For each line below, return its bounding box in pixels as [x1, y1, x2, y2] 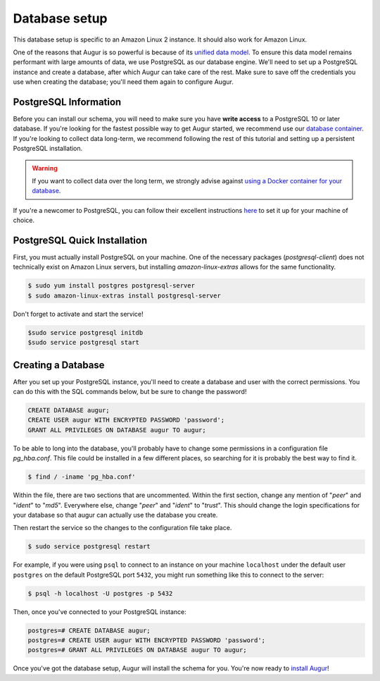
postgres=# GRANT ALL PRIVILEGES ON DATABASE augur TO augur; [27, 646, 247, 654]
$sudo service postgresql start [27, 338, 140, 347]
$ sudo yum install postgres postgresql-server [27, 282, 195, 290]
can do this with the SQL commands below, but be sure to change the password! [13, 388, 247, 396]
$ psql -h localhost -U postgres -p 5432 [27, 589, 173, 597]
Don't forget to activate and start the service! [13, 309, 144, 318]
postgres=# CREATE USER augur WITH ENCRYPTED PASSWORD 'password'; [27, 637, 266, 644]
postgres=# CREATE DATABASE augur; [27, 626, 151, 634]
